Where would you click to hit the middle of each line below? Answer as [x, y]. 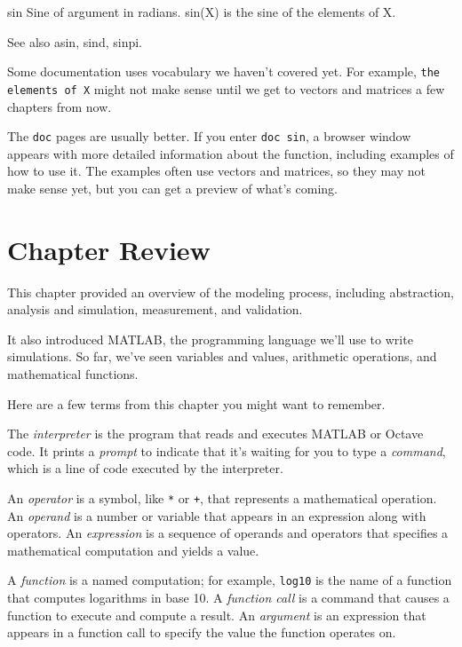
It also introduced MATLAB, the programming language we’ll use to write [210, 339]
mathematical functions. [73, 374]
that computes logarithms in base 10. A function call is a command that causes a [228, 598]
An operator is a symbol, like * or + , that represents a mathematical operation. [222, 498]
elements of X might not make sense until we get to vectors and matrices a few [226, 88]
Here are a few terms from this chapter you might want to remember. [196, 403]
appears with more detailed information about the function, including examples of [231, 153]
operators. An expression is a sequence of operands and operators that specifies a [228, 533]
